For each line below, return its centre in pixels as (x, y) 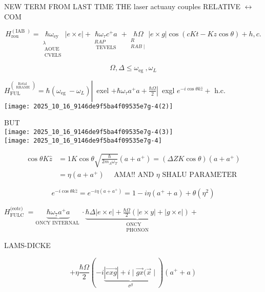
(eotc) (16, 209)
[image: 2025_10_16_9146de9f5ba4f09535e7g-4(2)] (89, 106)
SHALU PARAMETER (200, 175)
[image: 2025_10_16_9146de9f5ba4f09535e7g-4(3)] (89, 132)
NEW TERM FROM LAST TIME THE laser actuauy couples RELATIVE (123, 6)
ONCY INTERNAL (57, 223)
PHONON (138, 230)
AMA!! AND (134, 175)
